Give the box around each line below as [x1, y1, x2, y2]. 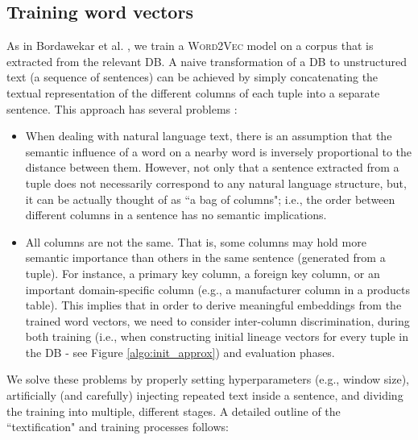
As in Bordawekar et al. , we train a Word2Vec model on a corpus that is [6, 37, 374, 54]
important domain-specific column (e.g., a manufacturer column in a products [25, 280, 410, 297]
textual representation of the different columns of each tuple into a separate [6, 84, 380, 101]
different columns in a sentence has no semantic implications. [25, 206, 327, 223]
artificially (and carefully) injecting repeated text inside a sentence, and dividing [6, 387, 404, 404]
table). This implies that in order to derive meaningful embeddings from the [25, 297, 402, 313]
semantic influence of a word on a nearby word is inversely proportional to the [25, 143, 412, 160]
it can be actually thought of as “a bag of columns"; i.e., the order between [25, 190, 395, 207]
